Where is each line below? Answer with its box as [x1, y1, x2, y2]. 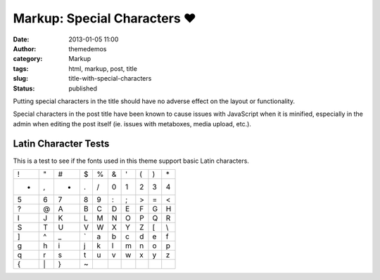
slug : [13, 74, 28, 83]
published [68, 84, 98, 93]
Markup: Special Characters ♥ [13, 11, 196, 26]
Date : [13, 35, 30, 44]
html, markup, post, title [68, 64, 137, 73]
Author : [13, 44, 37, 53]
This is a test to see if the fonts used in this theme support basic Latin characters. [13, 156, 250, 165]
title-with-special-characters [68, 74, 152, 83]
